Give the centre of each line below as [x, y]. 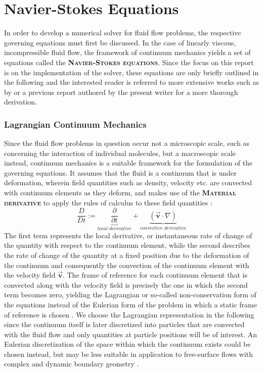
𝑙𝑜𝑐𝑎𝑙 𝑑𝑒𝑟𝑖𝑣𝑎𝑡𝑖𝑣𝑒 [114, 229]
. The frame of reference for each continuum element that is [155, 275]
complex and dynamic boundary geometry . [72, 364]
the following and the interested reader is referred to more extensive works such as [131, 82]
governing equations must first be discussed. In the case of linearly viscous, [120, 42]
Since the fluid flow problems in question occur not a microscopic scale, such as [127, 143]
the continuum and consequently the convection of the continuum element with [127, 265]
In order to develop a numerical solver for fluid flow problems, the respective [123, 33]
